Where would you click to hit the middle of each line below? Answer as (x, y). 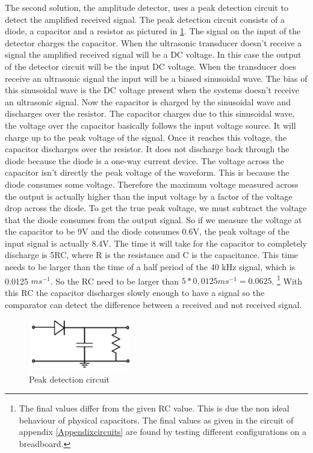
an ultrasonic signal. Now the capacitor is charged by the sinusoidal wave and (148, 101)
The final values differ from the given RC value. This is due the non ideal (154, 408)
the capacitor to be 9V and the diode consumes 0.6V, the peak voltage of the (147, 231)
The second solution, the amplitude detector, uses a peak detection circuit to (147, 7)
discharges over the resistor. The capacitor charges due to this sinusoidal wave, (150, 113)
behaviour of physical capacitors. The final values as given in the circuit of (156, 420)
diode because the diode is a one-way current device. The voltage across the (144, 160)
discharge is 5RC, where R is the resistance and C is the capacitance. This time (152, 255)
